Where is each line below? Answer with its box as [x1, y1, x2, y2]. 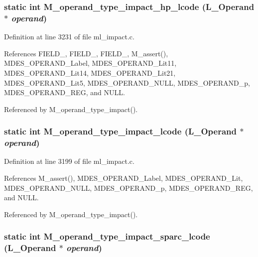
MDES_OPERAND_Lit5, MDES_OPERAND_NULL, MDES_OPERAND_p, [4, 77, 250, 88]
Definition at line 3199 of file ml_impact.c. [4, 156, 134, 166]
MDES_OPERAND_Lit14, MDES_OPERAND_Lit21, [4, 67, 176, 78]
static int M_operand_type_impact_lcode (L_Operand [4, 125, 237, 137]
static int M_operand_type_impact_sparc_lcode [4, 230, 210, 243]
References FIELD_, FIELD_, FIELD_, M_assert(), [4, 48, 168, 58]
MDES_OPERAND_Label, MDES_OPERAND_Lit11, [4, 58, 177, 68]
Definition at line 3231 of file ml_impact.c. [4, 31, 134, 42]
